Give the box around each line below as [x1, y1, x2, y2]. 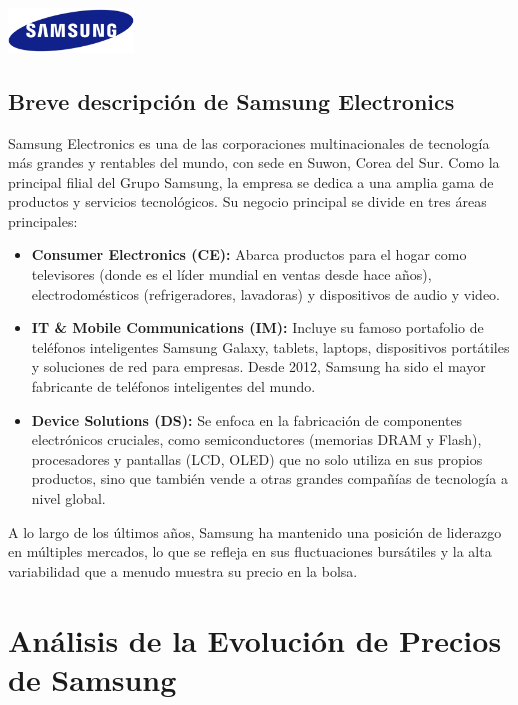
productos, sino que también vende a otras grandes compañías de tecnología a [31, 468, 508, 489]
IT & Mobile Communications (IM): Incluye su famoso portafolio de [31, 317, 484, 338]
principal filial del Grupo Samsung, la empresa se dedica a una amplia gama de [8, 171, 494, 192]
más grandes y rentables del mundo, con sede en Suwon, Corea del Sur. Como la [8, 152, 500, 173]
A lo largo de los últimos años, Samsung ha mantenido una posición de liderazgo [8, 521, 502, 542]
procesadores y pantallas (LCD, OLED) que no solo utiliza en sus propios [31, 448, 483, 469]
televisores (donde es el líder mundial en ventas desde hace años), [31, 264, 432, 285]
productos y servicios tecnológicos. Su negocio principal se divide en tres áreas [8, 191, 487, 212]
